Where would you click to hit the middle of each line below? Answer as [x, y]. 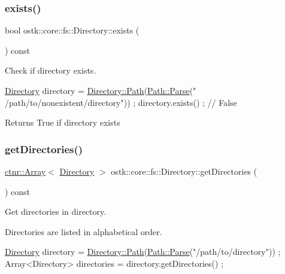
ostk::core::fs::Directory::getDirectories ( [184, 171]
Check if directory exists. [51, 70]
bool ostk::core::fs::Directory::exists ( [72, 30]
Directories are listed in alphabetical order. [84, 231]
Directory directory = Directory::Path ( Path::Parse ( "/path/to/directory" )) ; [143, 252]
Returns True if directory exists [63, 122]
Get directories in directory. [56, 211]
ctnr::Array [25, 171]
